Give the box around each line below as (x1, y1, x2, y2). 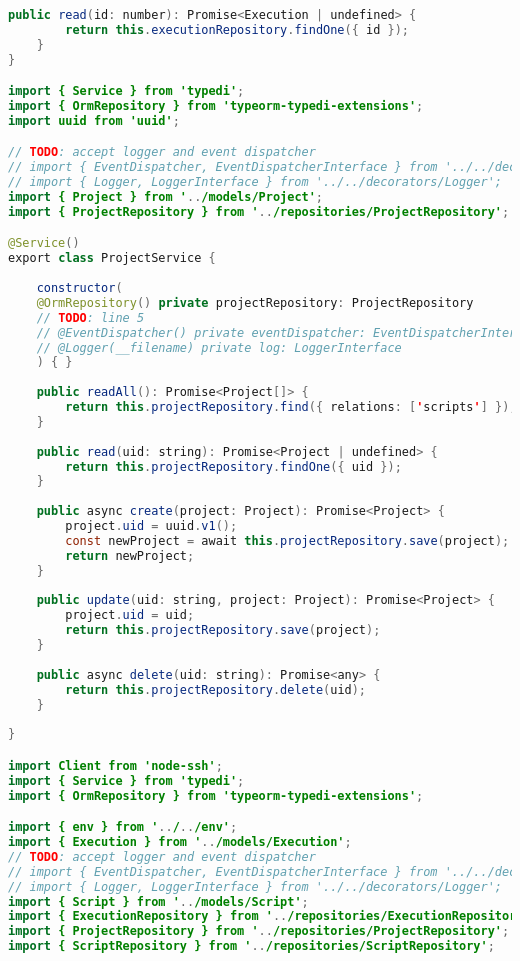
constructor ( (36, 281, 123, 296)
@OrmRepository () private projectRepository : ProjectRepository (36, 295, 474, 310)
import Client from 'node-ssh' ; (8, 758, 223, 773)
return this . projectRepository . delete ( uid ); (65, 682, 367, 697)
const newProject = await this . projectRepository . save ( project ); (65, 533, 510, 548)
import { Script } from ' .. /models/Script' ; (8, 894, 309, 909)
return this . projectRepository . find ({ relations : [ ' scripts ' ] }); (65, 400, 517, 415)
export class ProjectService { (8, 251, 216, 266)
